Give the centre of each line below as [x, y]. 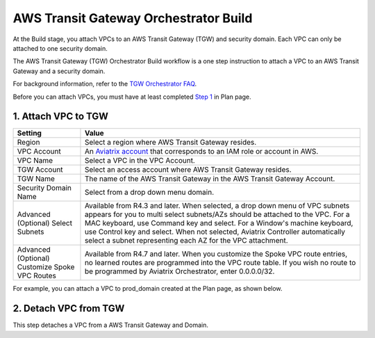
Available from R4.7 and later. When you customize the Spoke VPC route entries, [216, 254]
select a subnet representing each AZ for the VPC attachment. [186, 241]
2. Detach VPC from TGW [69, 308]
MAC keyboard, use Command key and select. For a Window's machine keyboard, [219, 223]
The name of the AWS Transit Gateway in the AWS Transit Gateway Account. [210, 179]
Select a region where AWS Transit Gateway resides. [170, 143]
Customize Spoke [46, 267]
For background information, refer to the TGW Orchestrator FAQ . [105, 84]
